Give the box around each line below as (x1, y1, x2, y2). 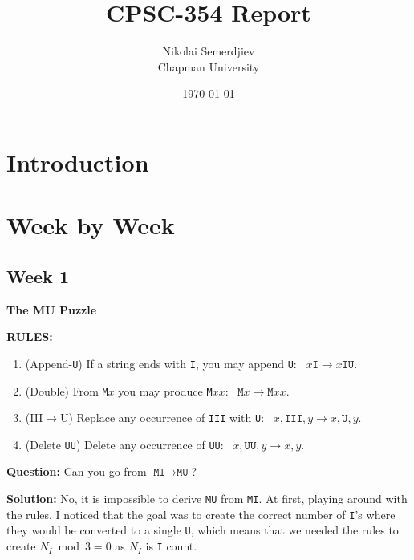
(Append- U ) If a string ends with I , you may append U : (25, 355, 297, 371)
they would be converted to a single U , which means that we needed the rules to (6, 521, 399, 538)
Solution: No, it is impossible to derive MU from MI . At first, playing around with (6, 490, 408, 507)
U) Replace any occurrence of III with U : (59, 409, 265, 426)
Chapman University (157, 58, 260, 75)
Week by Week (6, 209, 175, 241)
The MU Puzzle (6, 301, 97, 318)
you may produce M (118, 382, 213, 399)
